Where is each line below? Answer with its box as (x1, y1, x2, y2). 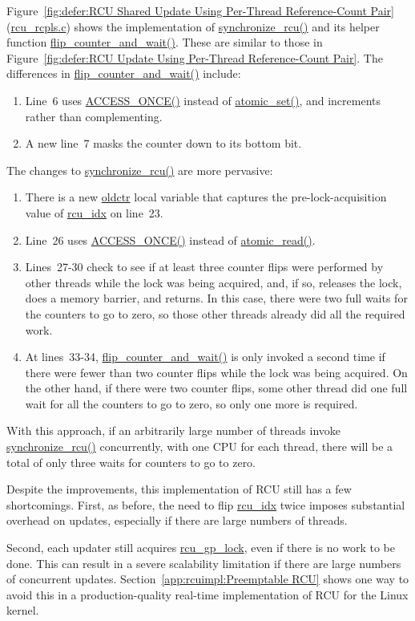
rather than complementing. (25, 108, 163, 124)
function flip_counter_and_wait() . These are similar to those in (6, 34, 323, 51)
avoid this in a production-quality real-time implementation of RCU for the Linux (6, 586, 409, 603)
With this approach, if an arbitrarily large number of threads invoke (6, 422, 340, 439)
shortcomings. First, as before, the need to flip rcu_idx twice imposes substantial (6, 496, 405, 513)
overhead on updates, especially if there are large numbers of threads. (6, 512, 348, 529)
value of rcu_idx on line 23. (25, 204, 163, 221)
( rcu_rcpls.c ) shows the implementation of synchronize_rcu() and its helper (6, 18, 380, 34)
